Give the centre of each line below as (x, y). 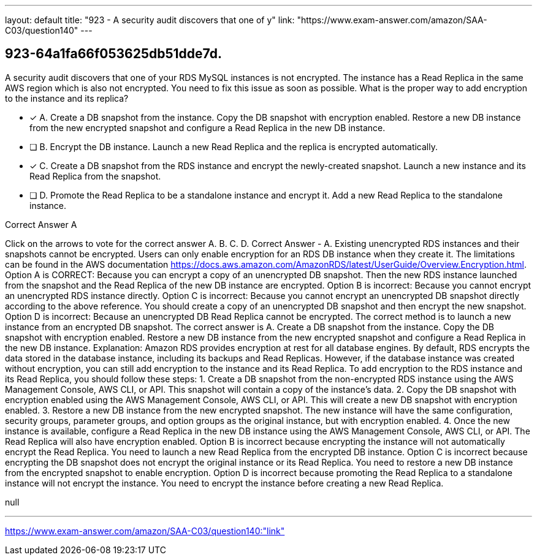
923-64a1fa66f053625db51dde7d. (113, 54)
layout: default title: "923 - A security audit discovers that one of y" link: (150, 20)
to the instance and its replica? (67, 98)
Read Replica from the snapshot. (95, 176)
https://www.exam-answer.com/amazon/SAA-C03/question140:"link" (145, 531)
